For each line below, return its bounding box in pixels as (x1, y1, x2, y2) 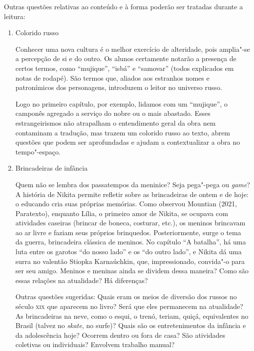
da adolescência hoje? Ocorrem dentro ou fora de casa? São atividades (15, 329, 226, 340)
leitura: (4, 11, 25, 21)
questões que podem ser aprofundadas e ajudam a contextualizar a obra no (15, 137, 240, 147)
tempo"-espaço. (15, 146, 61, 156)
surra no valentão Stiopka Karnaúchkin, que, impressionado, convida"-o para (15, 256, 245, 266)
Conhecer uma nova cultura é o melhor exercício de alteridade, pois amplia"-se (15, 44, 250, 54)
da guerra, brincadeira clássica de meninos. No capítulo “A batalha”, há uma (15, 237, 246, 247)
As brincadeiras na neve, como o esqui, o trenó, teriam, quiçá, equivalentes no (15, 310, 249, 321)
